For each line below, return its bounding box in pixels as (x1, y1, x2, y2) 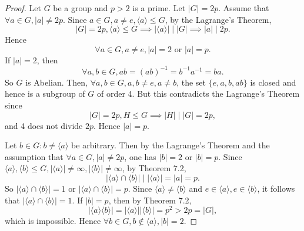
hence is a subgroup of (5, 87, 85, 100)
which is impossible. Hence (5, 215, 101, 227)
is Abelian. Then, (25, 76, 88, 88)
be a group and (53, 2, 108, 13)
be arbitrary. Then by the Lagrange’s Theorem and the (71, 139, 270, 151)
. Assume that (218, 2, 269, 13)
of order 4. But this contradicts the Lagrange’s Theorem (97, 87, 300, 100)
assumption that (5, 150, 64, 162)
